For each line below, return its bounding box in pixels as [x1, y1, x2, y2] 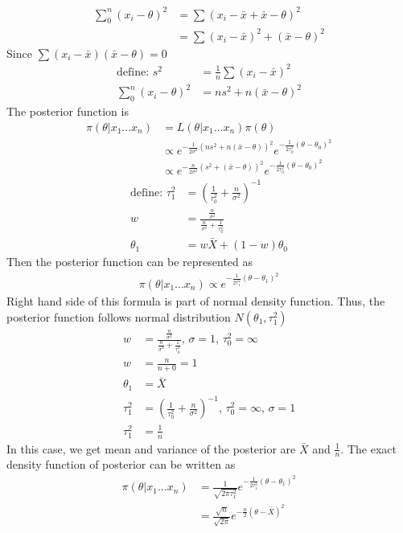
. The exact [340, 440, 397, 457]
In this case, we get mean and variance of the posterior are [6, 440, 296, 457]
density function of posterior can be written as [6, 456, 236, 473]
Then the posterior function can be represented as [6, 253, 253, 270]
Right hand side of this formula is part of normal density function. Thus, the [6, 293, 385, 309]
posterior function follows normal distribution [6, 308, 231, 325]
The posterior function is [6, 103, 129, 120]
